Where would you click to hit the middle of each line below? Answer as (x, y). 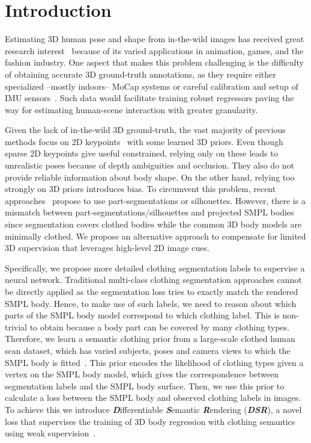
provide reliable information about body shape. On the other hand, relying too (150, 177)
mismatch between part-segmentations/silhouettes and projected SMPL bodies (149, 212)
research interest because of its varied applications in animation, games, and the (154, 50)
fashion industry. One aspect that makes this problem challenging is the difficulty (154, 62)
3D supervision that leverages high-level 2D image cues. (107, 248)
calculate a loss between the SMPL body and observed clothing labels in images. (153, 398)
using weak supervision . (50, 433)
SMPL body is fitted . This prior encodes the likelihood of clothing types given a (154, 362)
